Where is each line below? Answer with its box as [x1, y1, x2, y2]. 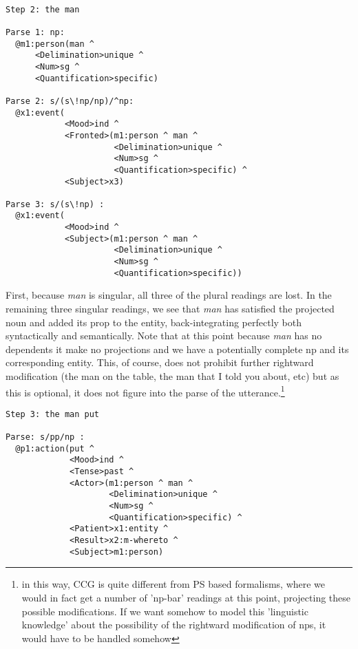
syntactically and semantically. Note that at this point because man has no [6, 328, 322, 343]
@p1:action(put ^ [15, 443, 94, 454]
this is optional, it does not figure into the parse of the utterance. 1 [6, 383, 285, 399]
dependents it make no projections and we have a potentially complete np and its [6, 341, 349, 356]
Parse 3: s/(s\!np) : [6, 199, 105, 209]
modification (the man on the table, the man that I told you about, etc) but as [6, 368, 339, 383]
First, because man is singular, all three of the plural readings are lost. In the [6, 288, 332, 302]
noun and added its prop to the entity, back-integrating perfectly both [6, 315, 302, 329]
